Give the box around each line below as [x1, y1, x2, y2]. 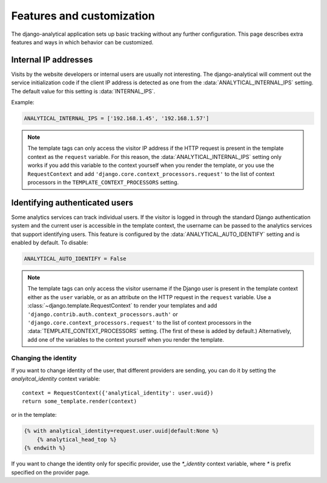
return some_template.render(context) [22, 398, 137, 405]
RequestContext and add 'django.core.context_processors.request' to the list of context [27, 170, 275, 177]
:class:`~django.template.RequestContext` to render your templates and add [27, 302, 217, 309]
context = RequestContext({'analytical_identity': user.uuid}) [22, 389, 214, 396]
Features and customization [11, 9, 155, 22]
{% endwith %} [24, 445, 66, 451]
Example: [11, 99, 35, 106]
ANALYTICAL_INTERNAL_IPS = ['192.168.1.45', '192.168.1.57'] [24, 115, 210, 121]
